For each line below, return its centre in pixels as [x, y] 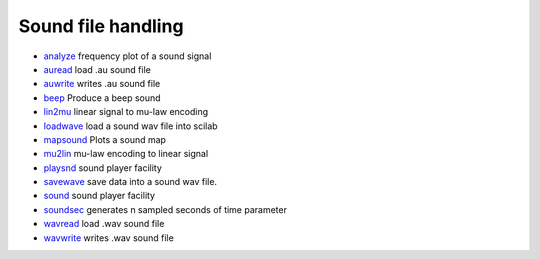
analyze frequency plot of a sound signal [127, 56]
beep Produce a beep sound [102, 97]
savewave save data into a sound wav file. [130, 182]
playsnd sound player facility [102, 167]
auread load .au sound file [97, 69]
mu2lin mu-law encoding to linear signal [126, 154]
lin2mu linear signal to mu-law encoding [126, 112]
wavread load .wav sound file [104, 224]
